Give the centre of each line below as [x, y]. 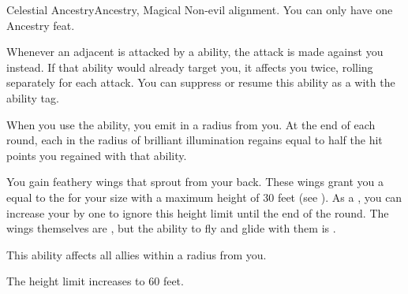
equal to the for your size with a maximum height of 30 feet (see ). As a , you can [204, 197]
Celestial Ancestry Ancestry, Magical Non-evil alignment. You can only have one [200, 9]
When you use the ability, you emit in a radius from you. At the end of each [191, 124]
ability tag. [33, 97]
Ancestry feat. [41, 25]
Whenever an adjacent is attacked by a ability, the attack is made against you [195, 52]
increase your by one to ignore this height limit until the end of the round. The [198, 212]
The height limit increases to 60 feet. [95, 281]
